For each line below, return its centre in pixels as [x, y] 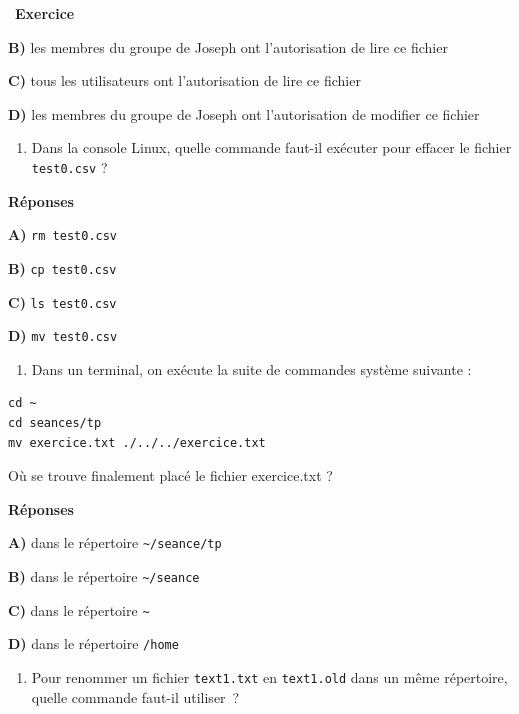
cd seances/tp [55, 423]
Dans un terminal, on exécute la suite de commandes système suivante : [251, 368]
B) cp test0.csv [62, 267]
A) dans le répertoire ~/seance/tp [115, 542]
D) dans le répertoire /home [93, 643]
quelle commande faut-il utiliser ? [135, 696]
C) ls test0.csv [62, 301]
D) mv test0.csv [63, 335]
